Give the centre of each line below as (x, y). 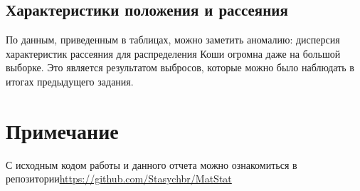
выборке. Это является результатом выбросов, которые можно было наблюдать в (180, 67)
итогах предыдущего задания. (70, 81)
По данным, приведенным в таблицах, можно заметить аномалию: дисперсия (173, 40)
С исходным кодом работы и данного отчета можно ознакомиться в (152, 164)
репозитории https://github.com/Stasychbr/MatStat (119, 179)
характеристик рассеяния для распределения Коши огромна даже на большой (173, 53)
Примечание (62, 130)
